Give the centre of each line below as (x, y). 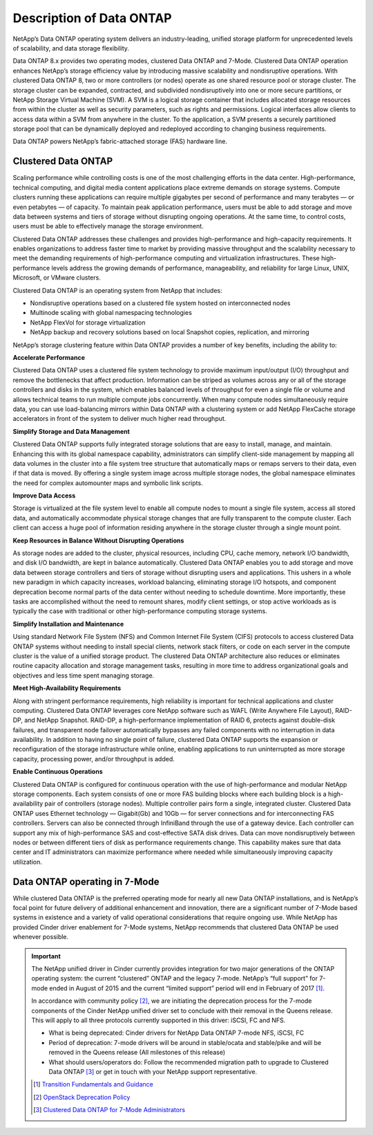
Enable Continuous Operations (58, 772)
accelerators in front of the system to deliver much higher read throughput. (119, 419)
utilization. (28, 862)
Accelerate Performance (49, 357)
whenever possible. (41, 937)
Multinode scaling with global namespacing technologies (111, 313)
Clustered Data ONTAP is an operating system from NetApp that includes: (117, 290)
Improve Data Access (44, 496)
